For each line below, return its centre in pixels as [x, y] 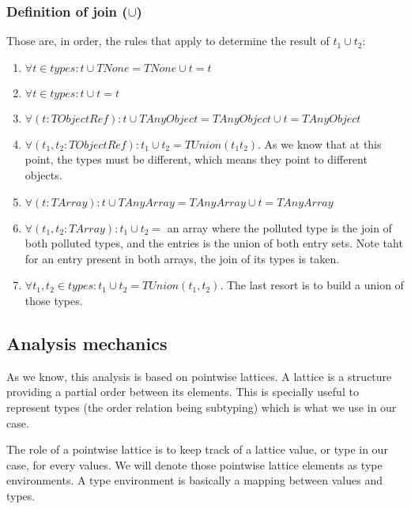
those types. [54, 300]
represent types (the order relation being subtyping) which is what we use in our [202, 407]
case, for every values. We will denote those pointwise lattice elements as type [194, 464]
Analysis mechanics [87, 343]
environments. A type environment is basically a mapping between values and [194, 480]
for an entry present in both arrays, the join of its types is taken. [182, 258]
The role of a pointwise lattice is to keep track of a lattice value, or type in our [197, 449]
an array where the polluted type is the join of [279, 227]
